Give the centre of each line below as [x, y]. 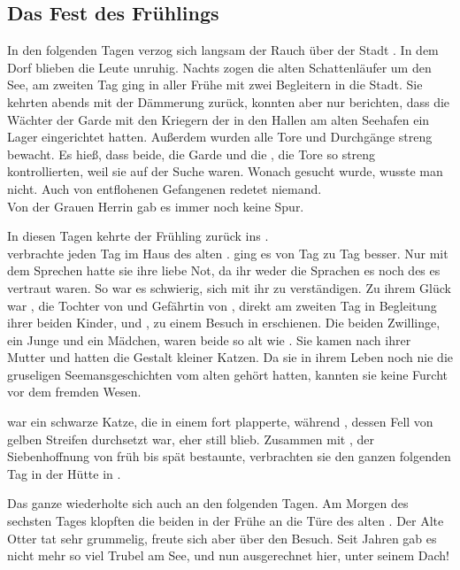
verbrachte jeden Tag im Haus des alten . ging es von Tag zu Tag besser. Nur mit [228, 253]
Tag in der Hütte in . [64, 473]
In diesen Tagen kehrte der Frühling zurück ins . [138, 236]
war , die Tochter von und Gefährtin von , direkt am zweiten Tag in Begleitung [222, 305]
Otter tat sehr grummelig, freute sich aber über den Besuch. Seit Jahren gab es [222, 538]
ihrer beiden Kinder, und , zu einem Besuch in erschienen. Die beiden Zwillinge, [224, 323]
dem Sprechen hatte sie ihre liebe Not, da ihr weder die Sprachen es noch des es [224, 270]
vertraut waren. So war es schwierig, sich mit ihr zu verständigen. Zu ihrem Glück [229, 287]
